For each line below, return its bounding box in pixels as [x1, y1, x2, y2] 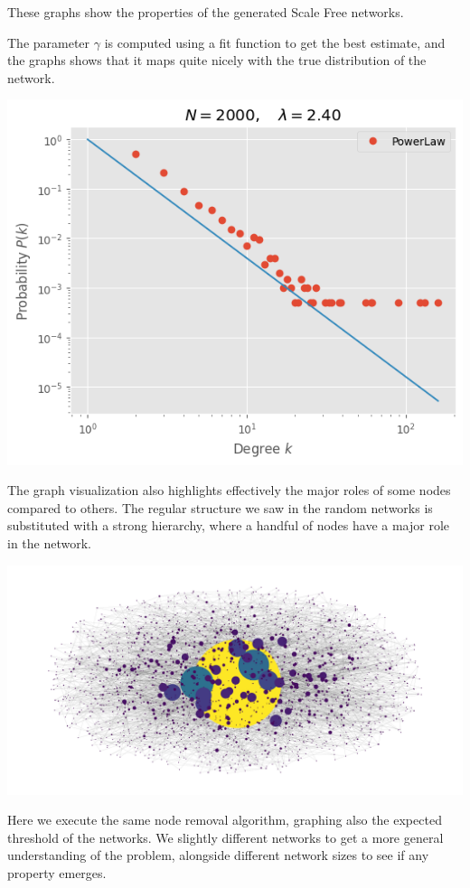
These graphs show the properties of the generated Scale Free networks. [7, 3, 404, 21]
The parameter [7, 33, 90, 51]
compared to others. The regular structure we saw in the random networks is [7, 498, 433, 517]
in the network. [7, 533, 91, 552]
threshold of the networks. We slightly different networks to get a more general [7, 827, 444, 846]
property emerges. [7, 863, 107, 882]
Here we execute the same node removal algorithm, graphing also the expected [7, 810, 442, 829]
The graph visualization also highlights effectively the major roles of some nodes [7, 481, 451, 500]
